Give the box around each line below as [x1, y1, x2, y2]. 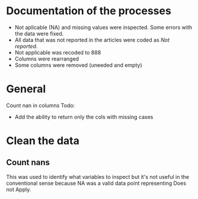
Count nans [6, 158, 50, 168]
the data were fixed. [14, 30, 64, 37]
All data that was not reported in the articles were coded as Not [14, 36, 170, 43]
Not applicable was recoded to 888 [14, 49, 101, 56]
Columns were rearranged [14, 55, 79, 62]
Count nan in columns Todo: [6, 102, 75, 109]
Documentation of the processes [6, 4, 172, 18]
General [6, 82, 46, 96]
